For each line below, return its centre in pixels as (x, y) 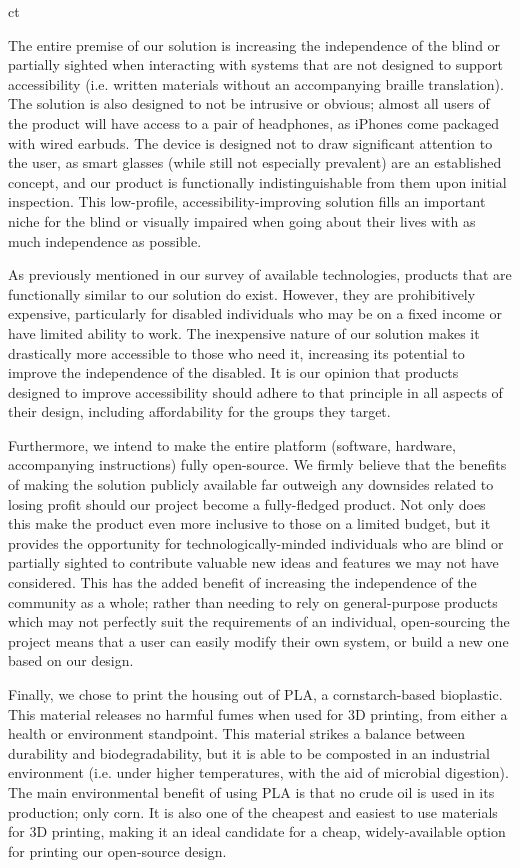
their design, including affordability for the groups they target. (199, 411)
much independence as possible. (105, 240)
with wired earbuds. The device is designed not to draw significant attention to (250, 142)
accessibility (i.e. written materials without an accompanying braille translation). (256, 83)
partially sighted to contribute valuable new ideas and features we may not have (253, 562)
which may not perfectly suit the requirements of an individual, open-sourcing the (259, 621)
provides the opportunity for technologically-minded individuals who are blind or (256, 542)
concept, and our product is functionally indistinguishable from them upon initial (257, 181)
